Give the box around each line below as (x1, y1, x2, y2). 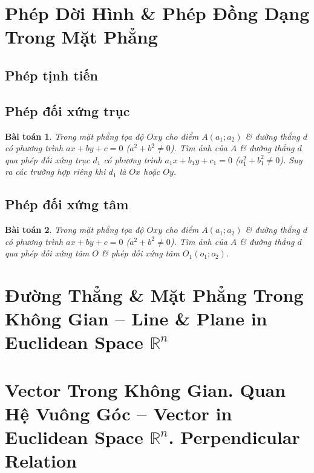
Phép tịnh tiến (5, 65, 98, 84)
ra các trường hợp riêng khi (5, 165, 106, 178)
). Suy (280, 153, 303, 166)
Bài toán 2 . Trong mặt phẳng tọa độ (5, 223, 144, 236)
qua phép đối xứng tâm (5, 247, 90, 259)
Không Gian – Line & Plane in (5, 306, 267, 331)
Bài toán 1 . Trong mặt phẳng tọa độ (5, 129, 144, 142)
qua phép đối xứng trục (5, 153, 90, 166)
